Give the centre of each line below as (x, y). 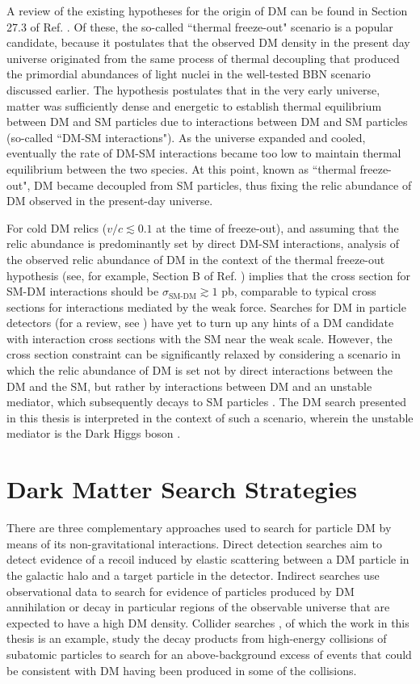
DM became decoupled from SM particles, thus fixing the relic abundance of (223, 185)
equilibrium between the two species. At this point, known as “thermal (181, 168)
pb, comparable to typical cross (299, 291)
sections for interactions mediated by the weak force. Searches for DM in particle (206, 306)
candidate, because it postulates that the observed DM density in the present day (208, 42)
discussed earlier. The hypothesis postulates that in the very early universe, (193, 89)
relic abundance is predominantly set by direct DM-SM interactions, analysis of (203, 243)
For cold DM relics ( (57, 227)
